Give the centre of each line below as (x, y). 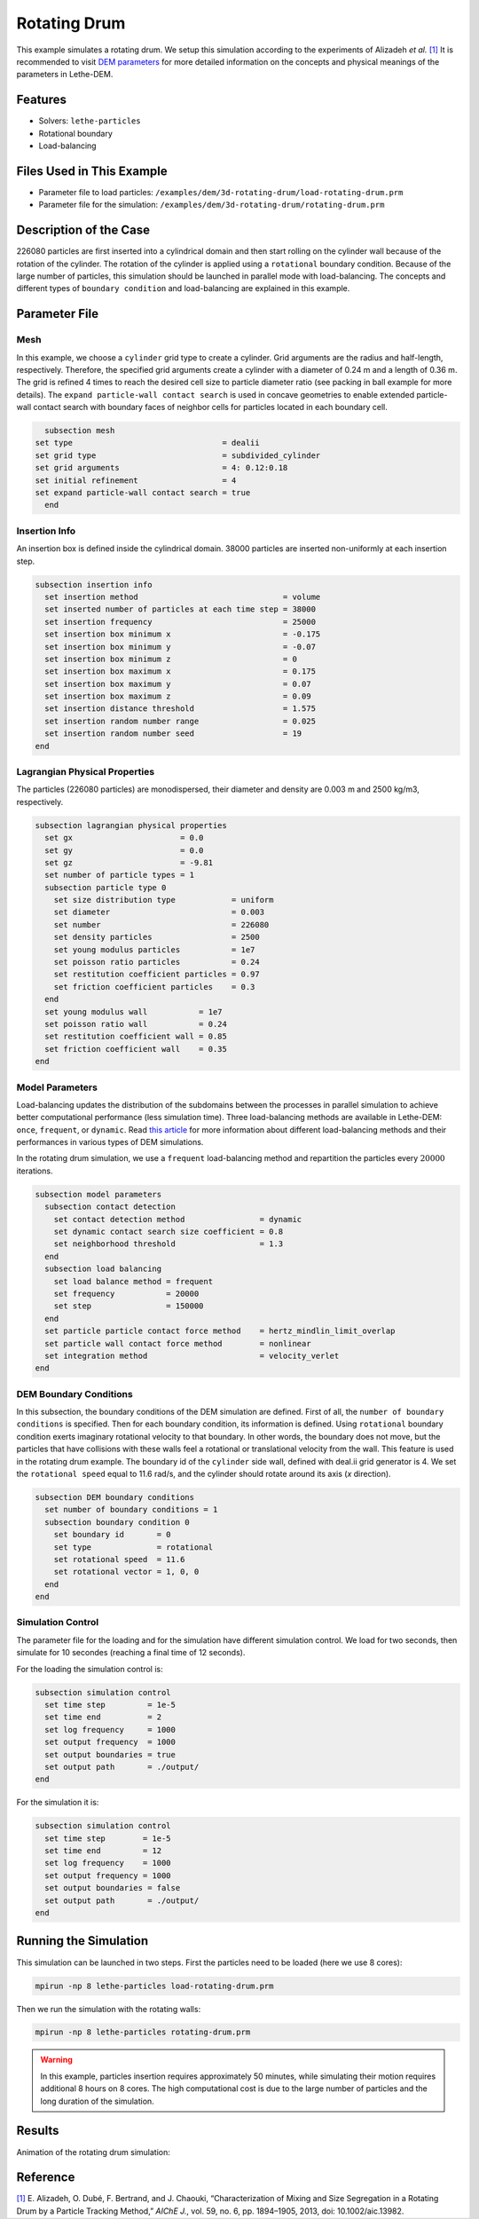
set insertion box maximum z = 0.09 (178, 696)
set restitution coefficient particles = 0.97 (157, 975)
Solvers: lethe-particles (90, 121)
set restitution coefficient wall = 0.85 (136, 1037)
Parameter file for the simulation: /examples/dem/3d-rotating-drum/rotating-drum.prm (212, 205)
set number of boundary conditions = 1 (131, 1510)
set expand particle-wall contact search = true (143, 493)
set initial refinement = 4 (136, 480)
